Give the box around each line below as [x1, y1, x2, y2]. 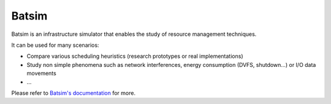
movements [26, 70, 56, 77]
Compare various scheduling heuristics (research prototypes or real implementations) [26, 52, 243, 60]
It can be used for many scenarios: [11, 41, 99, 49]
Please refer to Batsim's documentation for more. [11, 89, 136, 97]
